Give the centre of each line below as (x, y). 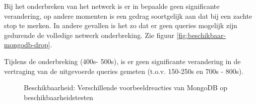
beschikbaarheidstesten (59, 97)
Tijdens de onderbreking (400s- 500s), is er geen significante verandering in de (122, 61)
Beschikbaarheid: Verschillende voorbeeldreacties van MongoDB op (126, 87)
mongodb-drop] (27, 45)
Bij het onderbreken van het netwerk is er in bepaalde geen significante (112, 6)
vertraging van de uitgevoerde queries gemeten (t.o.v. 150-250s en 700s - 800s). (124, 71)
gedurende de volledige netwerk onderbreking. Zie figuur (89, 35)
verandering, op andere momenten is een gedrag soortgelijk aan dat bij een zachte (128, 16)
